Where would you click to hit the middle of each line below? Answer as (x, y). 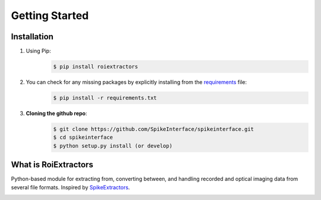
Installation (32, 37)
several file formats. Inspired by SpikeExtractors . (70, 187)
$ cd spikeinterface (83, 137)
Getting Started (50, 15)
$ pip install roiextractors (96, 67)
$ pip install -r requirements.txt (105, 98)
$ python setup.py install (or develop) (113, 146)
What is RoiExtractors (52, 165)
